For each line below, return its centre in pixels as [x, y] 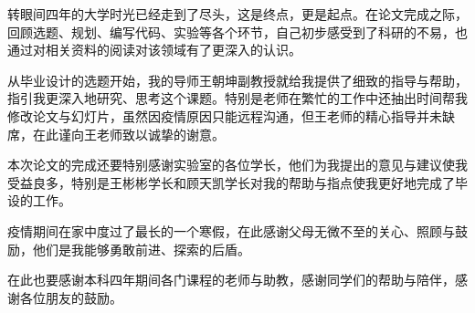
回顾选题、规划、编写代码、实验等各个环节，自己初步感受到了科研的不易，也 [237, 31]
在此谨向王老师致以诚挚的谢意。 [128, 134]
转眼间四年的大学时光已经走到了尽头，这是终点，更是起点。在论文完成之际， [237, 14]
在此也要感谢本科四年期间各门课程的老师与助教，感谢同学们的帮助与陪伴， [231, 280]
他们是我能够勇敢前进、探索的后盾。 [141, 249]
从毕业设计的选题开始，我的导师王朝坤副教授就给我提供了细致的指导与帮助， [237, 80]
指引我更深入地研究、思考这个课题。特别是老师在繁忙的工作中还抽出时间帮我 [237, 98]
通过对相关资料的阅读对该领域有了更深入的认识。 [154, 50]
